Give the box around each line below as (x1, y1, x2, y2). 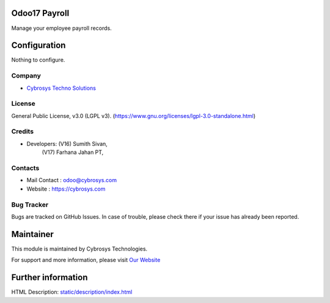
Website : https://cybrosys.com (26, 185, 106, 192)
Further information (11, 272, 88, 283)
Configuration (11, 40, 66, 51)
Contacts (11, 164, 40, 172)
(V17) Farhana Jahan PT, (42, 148, 104, 156)
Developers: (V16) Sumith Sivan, (26, 140, 108, 147)
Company (11, 71, 41, 80)
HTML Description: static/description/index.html (11, 288, 133, 296)
